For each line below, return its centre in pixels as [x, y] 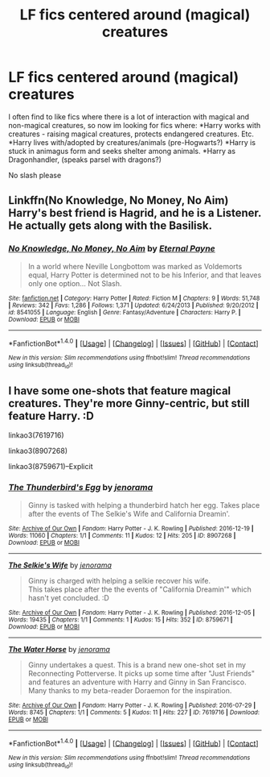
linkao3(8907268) [38, 451]
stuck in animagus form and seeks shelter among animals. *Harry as [122, 151]
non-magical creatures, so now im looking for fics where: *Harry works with [135, 125]
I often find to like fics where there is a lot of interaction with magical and [129, 116]
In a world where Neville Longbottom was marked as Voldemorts [135, 266]
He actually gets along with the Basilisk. [110, 226]
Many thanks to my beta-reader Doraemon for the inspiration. [130, 690]
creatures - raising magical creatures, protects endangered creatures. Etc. [131, 134]
